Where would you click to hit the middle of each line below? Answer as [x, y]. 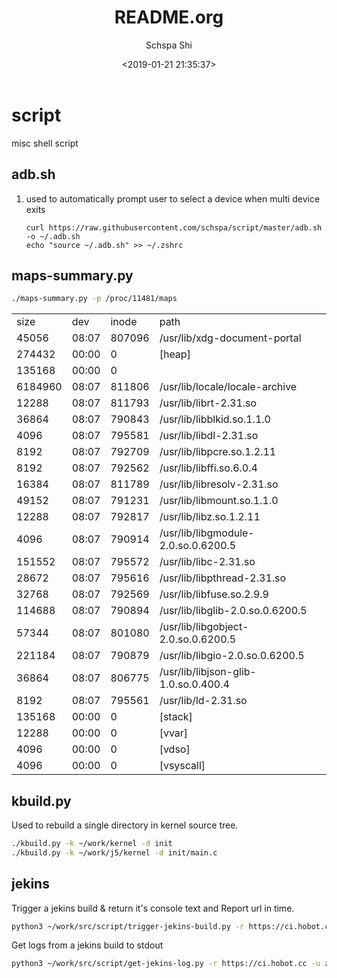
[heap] [175, 354]
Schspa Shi [169, 45]
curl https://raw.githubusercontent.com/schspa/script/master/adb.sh [174, 227]
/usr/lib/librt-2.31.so [208, 403]
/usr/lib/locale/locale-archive [228, 387]
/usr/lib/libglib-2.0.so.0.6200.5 [233, 611]
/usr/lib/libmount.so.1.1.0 [219, 501]
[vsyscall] [182, 766]
